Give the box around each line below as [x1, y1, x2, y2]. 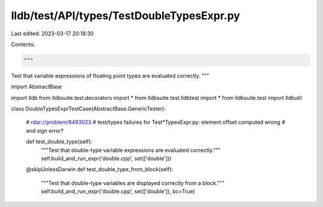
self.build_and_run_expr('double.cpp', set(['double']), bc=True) [41, 188, 196, 195]
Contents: [11, 41, 35, 48]
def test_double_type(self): [26, 138, 93, 145]
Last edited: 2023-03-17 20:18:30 [11, 30, 94, 37]
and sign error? [26, 127, 64, 134]
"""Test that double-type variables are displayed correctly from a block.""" [41, 179, 225, 187]
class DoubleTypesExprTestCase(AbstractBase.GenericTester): [11, 105, 166, 112]
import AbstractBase [11, 83, 62, 90]
